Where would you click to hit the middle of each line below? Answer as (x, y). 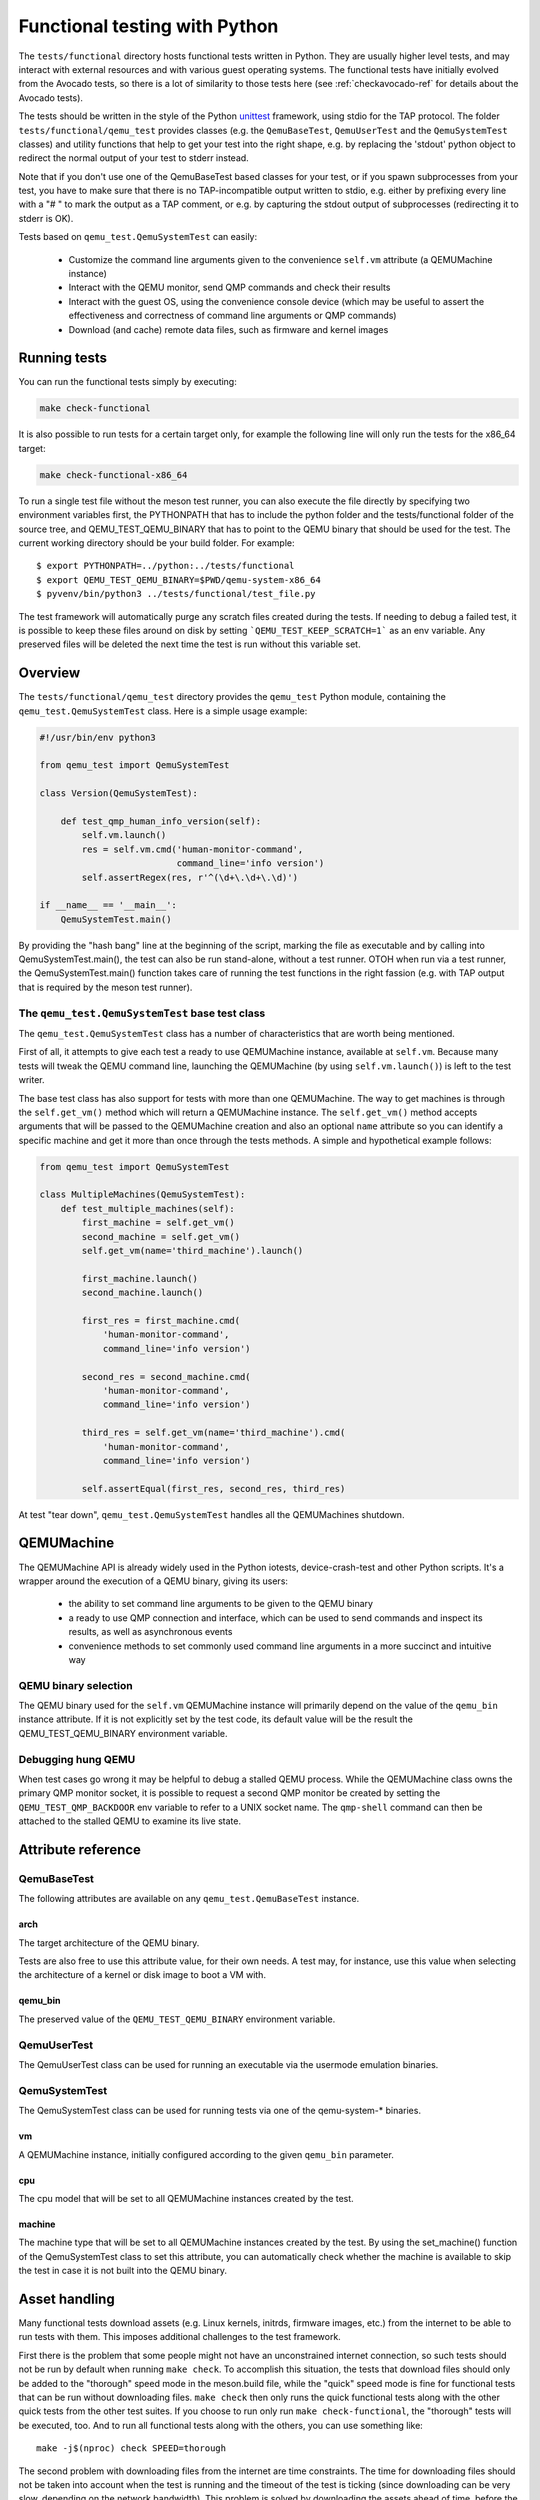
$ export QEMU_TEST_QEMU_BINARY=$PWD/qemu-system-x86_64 (179, 579)
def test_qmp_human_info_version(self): (161, 821)
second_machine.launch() (142, 1293)
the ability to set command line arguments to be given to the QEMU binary (221, 1604)
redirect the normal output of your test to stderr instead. (133, 158)
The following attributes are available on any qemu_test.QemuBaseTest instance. (189, 1899)
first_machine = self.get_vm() (158, 1223)
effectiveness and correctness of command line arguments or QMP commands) (232, 316)
